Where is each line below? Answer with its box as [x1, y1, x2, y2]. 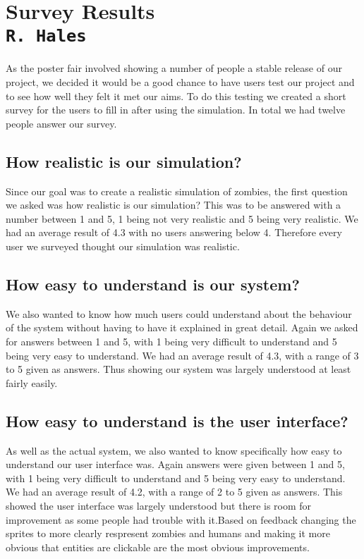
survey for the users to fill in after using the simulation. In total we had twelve [6, 102, 346, 117]
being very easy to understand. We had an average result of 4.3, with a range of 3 [6, 348, 359, 362]
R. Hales [6, 26, 87, 47]
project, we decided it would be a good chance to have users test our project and [6, 75, 355, 90]
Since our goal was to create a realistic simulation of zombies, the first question [6, 183, 348, 198]
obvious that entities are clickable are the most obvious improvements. [6, 539, 310, 554]
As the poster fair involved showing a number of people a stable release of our [6, 61, 342, 75]
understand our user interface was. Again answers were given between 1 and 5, [6, 457, 345, 472]
